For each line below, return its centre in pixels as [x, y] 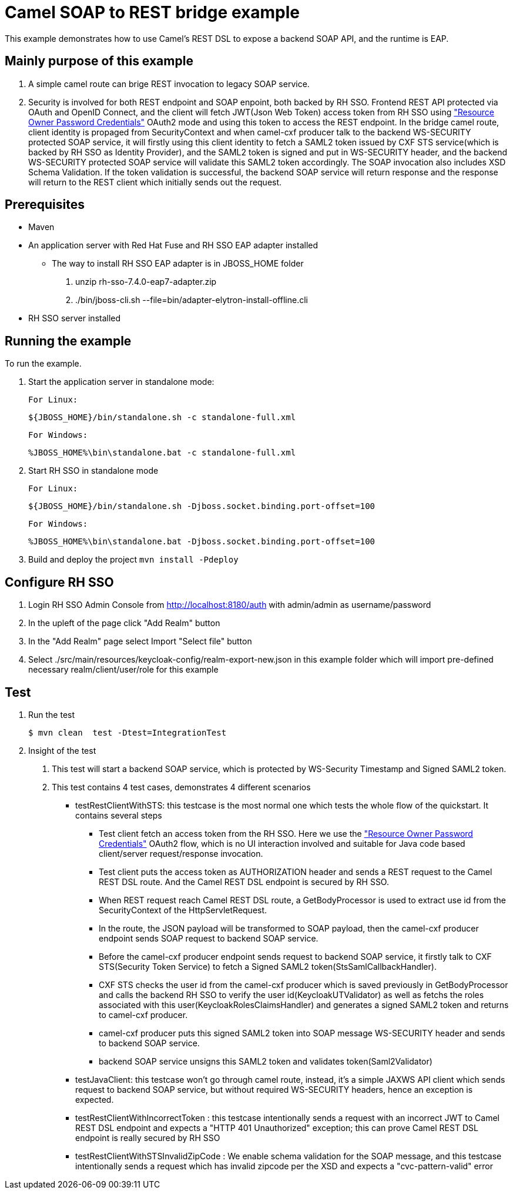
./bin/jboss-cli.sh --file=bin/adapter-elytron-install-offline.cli [192, 300]
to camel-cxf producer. [143, 1015]
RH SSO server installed [75, 318]
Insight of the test [62, 750]
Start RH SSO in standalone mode [93, 471]
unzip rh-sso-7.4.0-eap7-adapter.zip [146, 282]
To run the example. [43, 364]
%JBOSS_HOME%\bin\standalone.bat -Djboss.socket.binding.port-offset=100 [202, 542]
